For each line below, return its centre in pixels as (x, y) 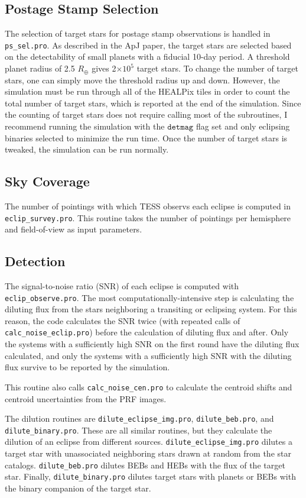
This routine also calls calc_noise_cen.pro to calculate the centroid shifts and (149, 387)
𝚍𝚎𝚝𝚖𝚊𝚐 (180, 127)
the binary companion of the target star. (78, 488)
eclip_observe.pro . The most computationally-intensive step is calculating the (149, 297)
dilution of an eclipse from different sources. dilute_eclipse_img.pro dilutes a (149, 442)
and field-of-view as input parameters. (74, 229)
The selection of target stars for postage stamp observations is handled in (138, 33)
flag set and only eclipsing (243, 126)
